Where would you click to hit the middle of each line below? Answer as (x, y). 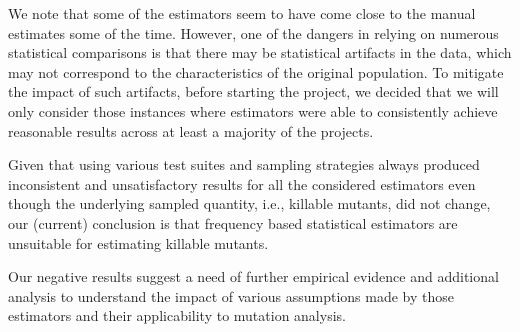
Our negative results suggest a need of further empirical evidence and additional (253, 276)
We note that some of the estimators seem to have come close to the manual (242, 13)
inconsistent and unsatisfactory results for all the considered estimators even (242, 183)
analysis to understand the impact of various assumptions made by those (231, 295)
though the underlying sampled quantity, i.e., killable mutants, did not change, (249, 203)
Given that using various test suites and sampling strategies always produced (244, 164)
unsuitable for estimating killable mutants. (138, 242)
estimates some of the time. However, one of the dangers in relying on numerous (253, 32)
